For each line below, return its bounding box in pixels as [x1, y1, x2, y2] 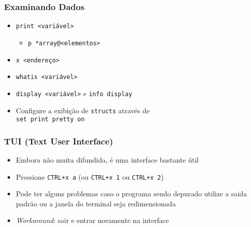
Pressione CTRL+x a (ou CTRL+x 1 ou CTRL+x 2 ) [16, 171, 164, 182]
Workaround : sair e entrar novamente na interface [16, 215, 169, 225]
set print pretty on [16, 116, 85, 123]
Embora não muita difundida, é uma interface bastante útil [16, 155, 199, 165]
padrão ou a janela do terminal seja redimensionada [16, 198, 176, 208]
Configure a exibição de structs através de [16, 105, 150, 115]
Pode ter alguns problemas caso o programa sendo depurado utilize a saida [16, 188, 247, 199]
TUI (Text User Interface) [4, 134, 113, 147]
